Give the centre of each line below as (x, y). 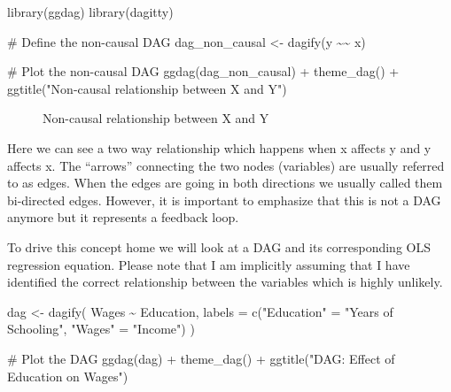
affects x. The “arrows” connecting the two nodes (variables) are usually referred (226, 165)
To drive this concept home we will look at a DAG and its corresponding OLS (219, 246)
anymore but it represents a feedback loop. (123, 217)
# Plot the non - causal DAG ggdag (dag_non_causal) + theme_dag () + (203, 71)
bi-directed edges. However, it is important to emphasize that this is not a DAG (224, 200)
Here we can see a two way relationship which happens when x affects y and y (219, 147)
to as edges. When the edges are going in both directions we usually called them (225, 183)
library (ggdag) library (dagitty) (90, 12)
